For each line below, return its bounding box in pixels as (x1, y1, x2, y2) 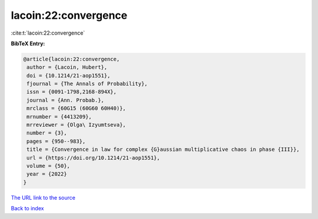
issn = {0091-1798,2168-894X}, (26, 89, 117, 95)
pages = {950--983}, (26, 138, 86, 144)
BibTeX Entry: (11, 40, 45, 47)
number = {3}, (26, 130, 67, 136)
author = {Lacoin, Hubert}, (26, 64, 108, 70)
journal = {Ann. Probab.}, (26, 97, 104, 103)
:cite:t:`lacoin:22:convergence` (11, 29, 85, 36)
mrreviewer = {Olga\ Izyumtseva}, (26, 122, 126, 129)
